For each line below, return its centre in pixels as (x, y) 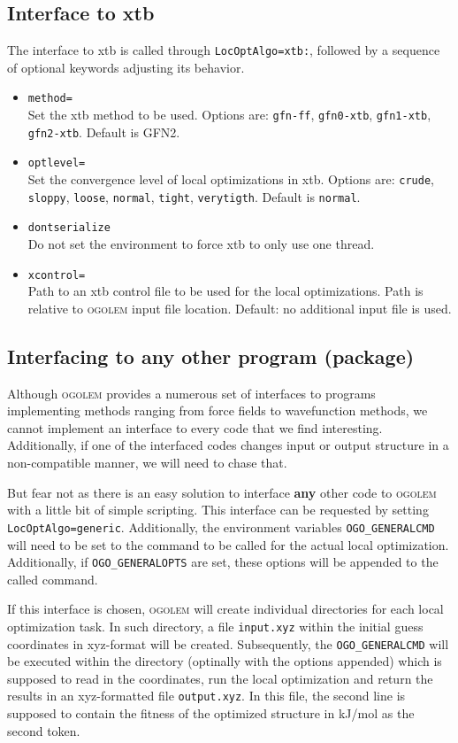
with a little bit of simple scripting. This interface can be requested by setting (218, 510)
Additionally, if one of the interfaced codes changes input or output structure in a (228, 445)
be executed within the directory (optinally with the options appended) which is (225, 661)
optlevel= (57, 163)
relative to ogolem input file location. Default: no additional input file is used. (240, 308)
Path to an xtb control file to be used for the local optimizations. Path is (225, 291)
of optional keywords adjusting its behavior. (126, 67)
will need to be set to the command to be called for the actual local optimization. (228, 544)
